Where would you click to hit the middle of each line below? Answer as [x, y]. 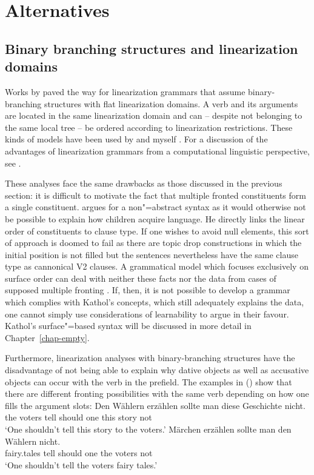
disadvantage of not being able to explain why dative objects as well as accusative [157, 370]
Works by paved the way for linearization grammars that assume [125, 91]
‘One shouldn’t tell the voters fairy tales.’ [81, 464]
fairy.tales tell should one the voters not [79, 453]
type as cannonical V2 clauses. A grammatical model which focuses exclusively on [157, 266]
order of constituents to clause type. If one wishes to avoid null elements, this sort [157, 231]
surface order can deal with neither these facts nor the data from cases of [141, 278]
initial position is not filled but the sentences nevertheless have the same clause [152, 254]
